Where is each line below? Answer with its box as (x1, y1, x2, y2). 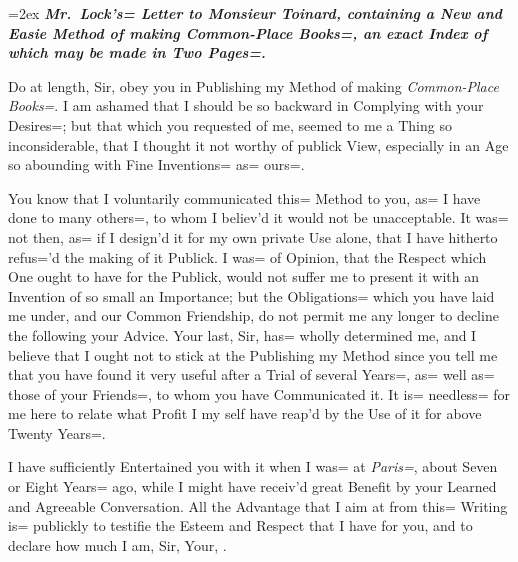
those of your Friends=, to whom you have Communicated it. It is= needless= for (8, 383, 510, 404)
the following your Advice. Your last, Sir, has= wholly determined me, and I (8, 324, 477, 345)
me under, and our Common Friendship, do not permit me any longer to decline (8, 305, 499, 326)
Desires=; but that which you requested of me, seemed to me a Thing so (8, 114, 452, 135)
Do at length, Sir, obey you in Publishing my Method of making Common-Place (8, 75, 499, 96)
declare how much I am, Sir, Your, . (8, 534, 227, 555)
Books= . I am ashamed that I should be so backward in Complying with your (8, 95, 484, 116)
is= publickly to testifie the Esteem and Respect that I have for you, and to (8, 515, 473, 536)
